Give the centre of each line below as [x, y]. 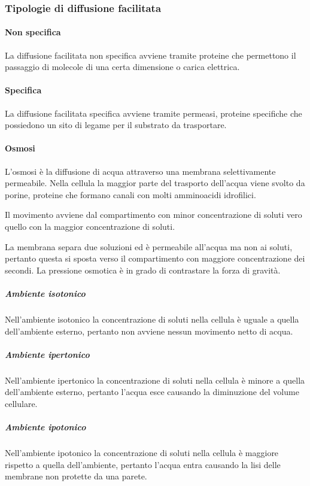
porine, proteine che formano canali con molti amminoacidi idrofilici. [130, 194]
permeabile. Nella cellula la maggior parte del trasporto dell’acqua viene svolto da [155, 183]
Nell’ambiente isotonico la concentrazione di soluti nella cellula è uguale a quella [152, 319]
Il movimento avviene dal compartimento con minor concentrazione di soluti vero [154, 215]
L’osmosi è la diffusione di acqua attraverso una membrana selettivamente [140, 171]
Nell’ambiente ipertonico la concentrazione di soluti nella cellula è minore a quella [155, 380]
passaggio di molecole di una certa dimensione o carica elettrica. [122, 67]
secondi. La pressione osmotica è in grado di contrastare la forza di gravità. [143, 270]
